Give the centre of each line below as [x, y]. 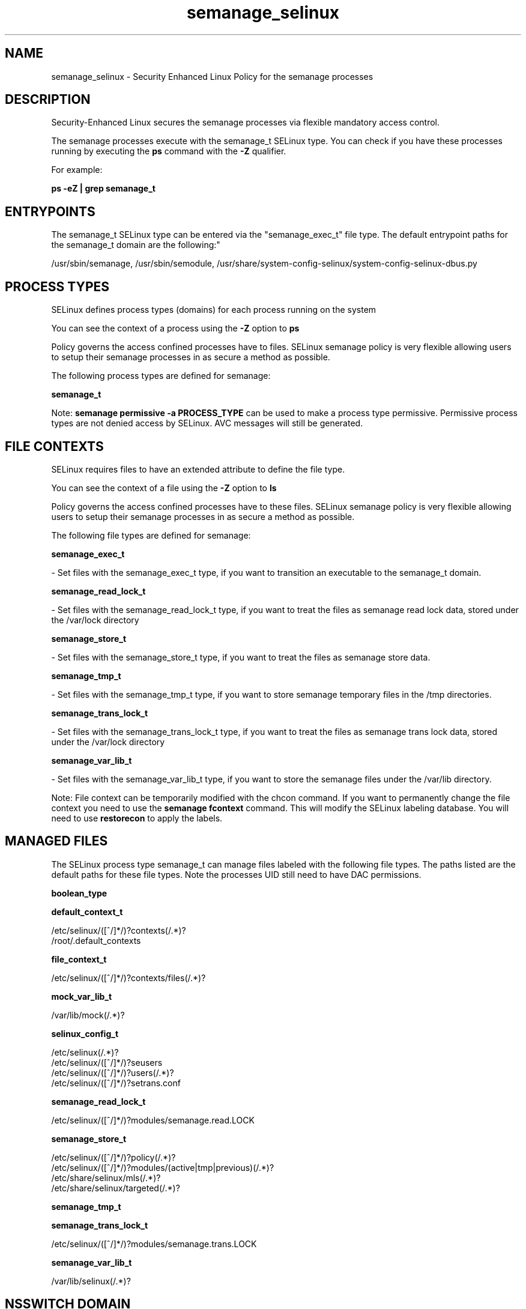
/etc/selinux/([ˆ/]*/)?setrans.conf [116, 1083]
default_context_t [87, 911]
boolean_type [79, 893]
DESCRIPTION [48, 100]
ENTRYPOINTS [50, 211]
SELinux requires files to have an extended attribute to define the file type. [198, 469]
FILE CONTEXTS [54, 446]
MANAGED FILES [56, 841]
